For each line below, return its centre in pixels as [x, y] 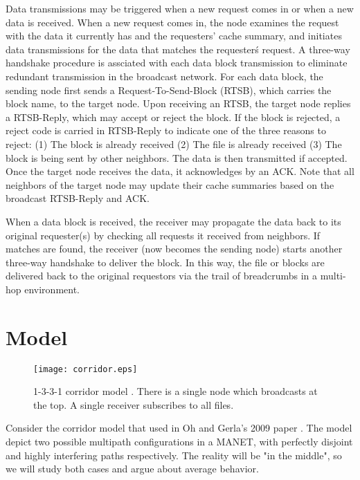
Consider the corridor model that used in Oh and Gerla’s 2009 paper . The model [179, 428]
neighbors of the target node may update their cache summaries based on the [170, 184]
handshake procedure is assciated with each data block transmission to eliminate [177, 63]
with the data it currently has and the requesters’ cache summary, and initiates [174, 36]
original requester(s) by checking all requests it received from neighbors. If [163, 235]
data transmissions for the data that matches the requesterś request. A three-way [178, 49]
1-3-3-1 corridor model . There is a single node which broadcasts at [175, 391]
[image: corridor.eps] [85, 369]
